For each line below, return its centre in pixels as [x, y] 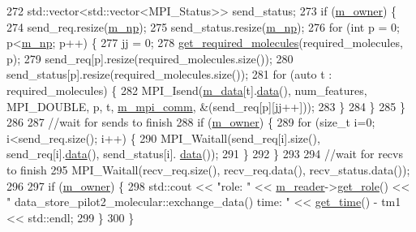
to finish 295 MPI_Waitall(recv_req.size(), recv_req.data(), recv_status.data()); [208, 169]
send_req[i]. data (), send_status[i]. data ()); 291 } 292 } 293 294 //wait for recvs [205, 154]
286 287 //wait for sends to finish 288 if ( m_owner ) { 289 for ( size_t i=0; [191, 122]
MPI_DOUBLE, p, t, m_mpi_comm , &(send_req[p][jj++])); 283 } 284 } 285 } [206, 106]
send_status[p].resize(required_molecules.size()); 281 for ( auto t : [169, 74]
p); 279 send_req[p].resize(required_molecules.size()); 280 [150, 58]
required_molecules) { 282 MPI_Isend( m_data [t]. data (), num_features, [187, 90]
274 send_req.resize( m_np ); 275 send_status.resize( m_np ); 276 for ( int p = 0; [203, 26]
